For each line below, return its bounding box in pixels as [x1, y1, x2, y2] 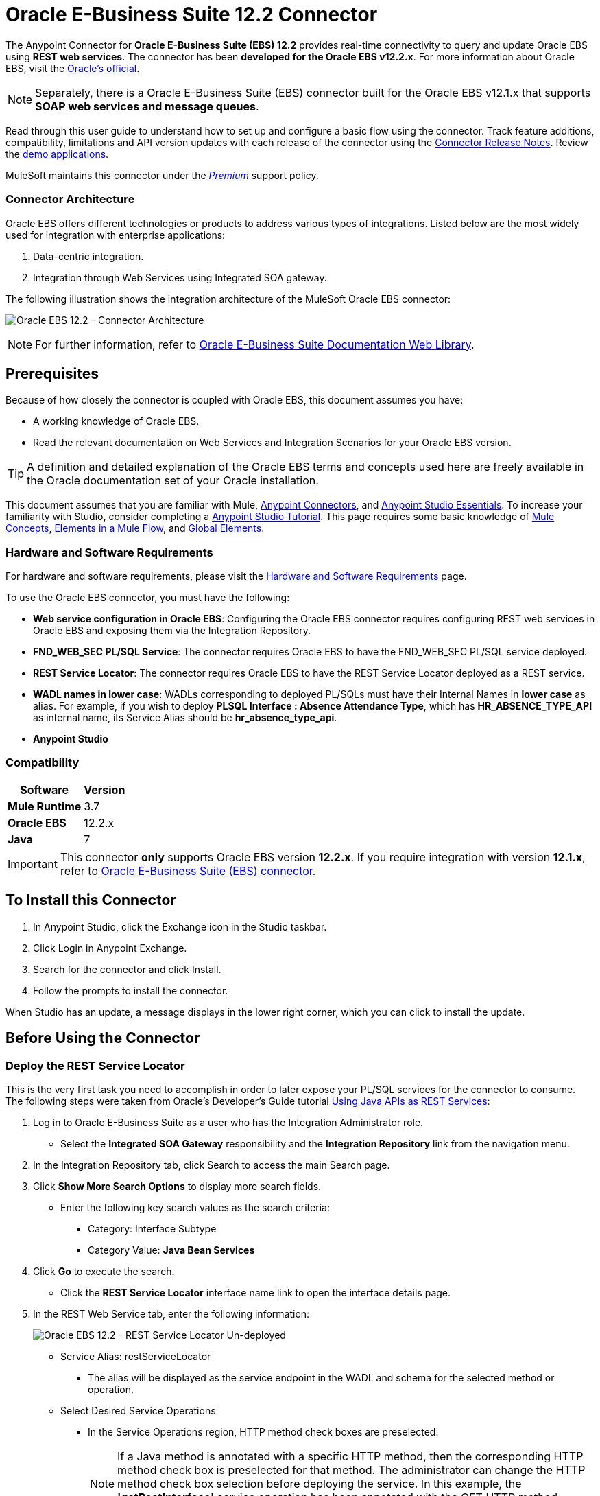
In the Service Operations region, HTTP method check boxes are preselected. [88, 1425, 439, 1438]
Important [8, 856, 58, 871]
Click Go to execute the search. [33, 1265, 175, 1277]
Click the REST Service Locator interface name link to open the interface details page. [60, 1286, 451, 1298]
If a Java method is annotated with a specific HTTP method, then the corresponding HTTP [117, 1449, 584, 1463]
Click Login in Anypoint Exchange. [33, 942, 187, 954]
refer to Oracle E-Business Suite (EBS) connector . [60, 863, 316, 878]
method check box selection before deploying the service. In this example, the [117, 1476, 522, 1491]
